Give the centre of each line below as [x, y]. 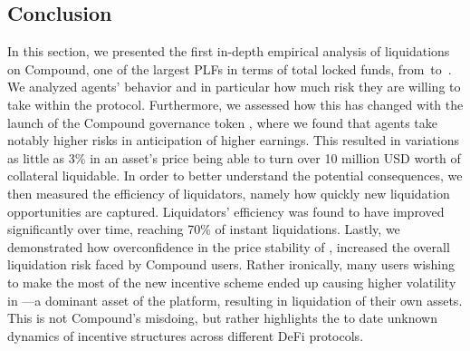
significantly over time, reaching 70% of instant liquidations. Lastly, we [204, 229]
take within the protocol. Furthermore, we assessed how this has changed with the [235, 104]
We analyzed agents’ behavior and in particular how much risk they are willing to [234, 87]
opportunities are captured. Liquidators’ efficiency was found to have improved [226, 211]
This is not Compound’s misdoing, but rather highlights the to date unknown [222, 318]
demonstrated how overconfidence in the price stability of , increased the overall [229, 246]
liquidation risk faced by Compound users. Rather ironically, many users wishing [231, 264]
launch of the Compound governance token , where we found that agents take [222, 122]
